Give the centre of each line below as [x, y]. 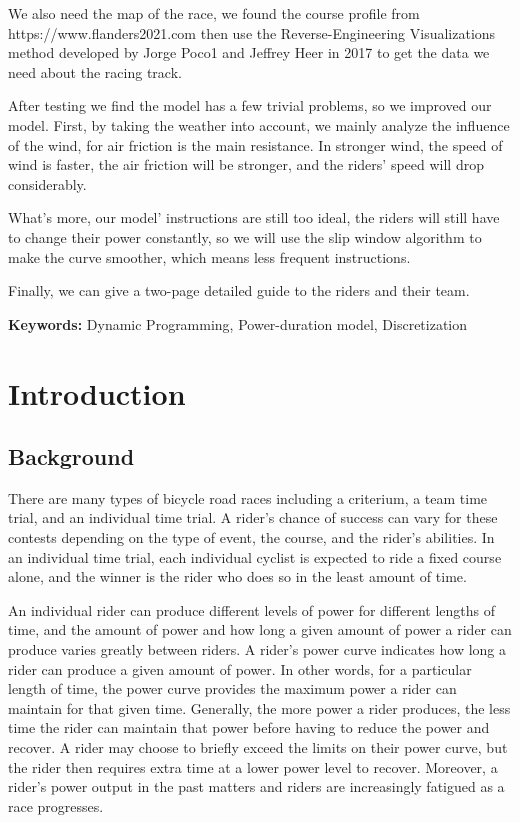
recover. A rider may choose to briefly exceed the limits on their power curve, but [258, 747]
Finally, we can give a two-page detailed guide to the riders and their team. [239, 290]
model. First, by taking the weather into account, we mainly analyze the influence [259, 124]
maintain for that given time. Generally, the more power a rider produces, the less [259, 707]
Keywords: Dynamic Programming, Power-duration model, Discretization [238, 323]
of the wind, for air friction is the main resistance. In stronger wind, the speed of [255, 144]
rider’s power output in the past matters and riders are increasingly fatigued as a [256, 786]
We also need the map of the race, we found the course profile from [214, 13]
